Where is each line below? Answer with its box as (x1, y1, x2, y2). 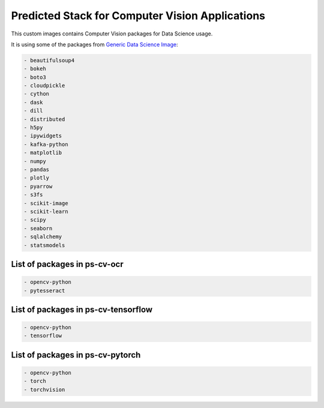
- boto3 (23, 74, 46, 80)
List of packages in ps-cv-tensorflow (11, 304, 153, 314)
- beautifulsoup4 (23, 57, 75, 64)
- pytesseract (23, 287, 65, 294)
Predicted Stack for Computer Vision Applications (11, 9, 265, 22)
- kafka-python (23, 141, 68, 148)
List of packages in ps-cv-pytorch (11, 350, 141, 360)
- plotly (23, 175, 50, 181)
